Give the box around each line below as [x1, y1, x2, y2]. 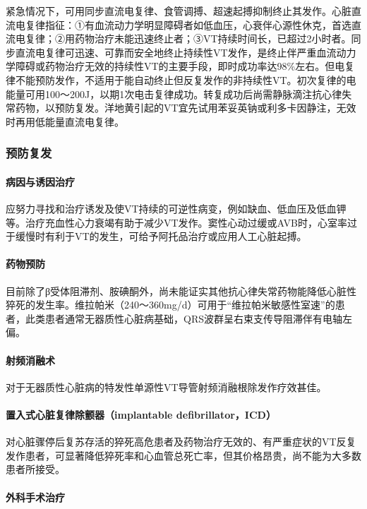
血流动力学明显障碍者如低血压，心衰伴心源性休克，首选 [94, 17, 351, 32]
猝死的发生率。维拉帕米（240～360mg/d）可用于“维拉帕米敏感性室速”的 [6, 297, 335, 312]
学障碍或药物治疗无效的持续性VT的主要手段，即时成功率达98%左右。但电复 [6, 59, 355, 73]
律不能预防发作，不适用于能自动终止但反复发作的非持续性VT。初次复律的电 [6, 72, 356, 87]
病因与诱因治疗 [6, 174, 75, 188]
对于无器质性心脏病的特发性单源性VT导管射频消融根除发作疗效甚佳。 [6, 379, 327, 394]
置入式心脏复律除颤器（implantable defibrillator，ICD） [6, 407, 276, 421]
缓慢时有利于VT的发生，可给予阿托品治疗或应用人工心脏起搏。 [15, 229, 307, 244]
